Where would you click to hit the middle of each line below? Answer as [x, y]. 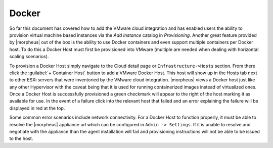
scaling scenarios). [29, 57]
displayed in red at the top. [37, 108]
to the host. [21, 138]
